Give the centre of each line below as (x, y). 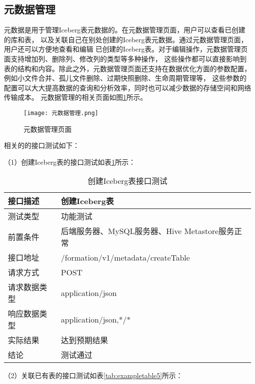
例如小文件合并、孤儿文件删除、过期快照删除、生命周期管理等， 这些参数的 (125, 78)
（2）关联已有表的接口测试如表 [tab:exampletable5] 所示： (93, 375)
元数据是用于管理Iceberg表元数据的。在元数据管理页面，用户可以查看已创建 (125, 30)
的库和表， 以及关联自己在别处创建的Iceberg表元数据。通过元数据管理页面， (126, 39)
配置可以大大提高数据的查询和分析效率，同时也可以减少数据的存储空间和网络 (127, 87)
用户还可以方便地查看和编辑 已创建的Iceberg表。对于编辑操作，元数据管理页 (126, 49)
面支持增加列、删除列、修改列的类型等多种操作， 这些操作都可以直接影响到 (125, 58)
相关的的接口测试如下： (42, 145)
